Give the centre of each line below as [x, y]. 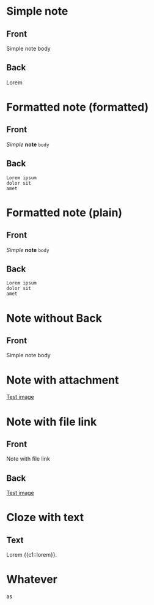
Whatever [32, 580]
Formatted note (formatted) [78, 107]
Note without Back [54, 318]
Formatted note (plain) [64, 213]
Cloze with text [45, 518]
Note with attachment [63, 380]
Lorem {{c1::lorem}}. [31, 555]
